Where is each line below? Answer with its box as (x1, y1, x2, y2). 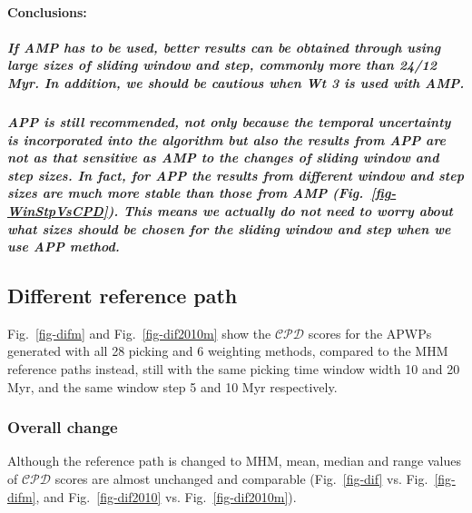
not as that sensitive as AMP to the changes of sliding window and (7, 148, 439, 167)
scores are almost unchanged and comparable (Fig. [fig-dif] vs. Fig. (54, 469, 428, 488)
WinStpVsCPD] (7, 201, 108, 220)
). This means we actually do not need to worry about (107, 201, 453, 220)
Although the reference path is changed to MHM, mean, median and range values (7, 451, 461, 470)
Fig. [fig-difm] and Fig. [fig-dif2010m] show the (7, 323, 271, 342)
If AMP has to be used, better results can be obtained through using (7, 37, 441, 56)
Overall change (7, 416, 118, 439)
